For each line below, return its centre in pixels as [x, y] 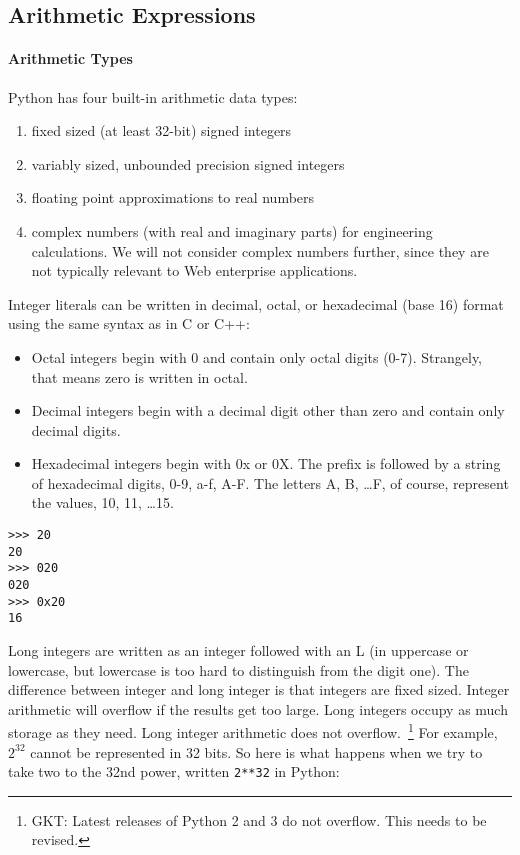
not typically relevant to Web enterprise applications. [194, 270]
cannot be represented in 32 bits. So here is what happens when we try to [256, 751]
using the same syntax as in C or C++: [129, 323]
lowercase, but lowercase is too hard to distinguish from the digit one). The [238, 669]
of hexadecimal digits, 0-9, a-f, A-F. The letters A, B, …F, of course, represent [270, 482]
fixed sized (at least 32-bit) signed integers [161, 130]
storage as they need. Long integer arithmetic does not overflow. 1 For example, [253, 731]
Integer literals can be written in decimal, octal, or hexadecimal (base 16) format [256, 303]
